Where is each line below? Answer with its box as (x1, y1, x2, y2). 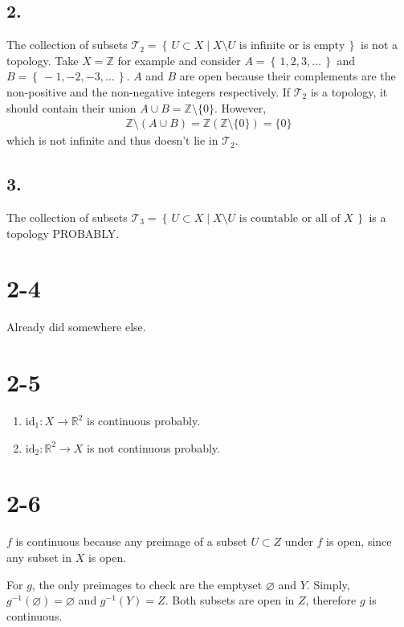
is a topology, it (310, 83, 388, 100)
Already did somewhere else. (6, 318, 146, 335)
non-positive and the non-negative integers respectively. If (6, 83, 291, 100)
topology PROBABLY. (6, 224, 120, 241)
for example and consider (117, 51, 241, 68)
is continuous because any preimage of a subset (15, 533, 247, 550)
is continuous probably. (87, 412, 201, 429)
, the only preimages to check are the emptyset (31, 576, 263, 592)
